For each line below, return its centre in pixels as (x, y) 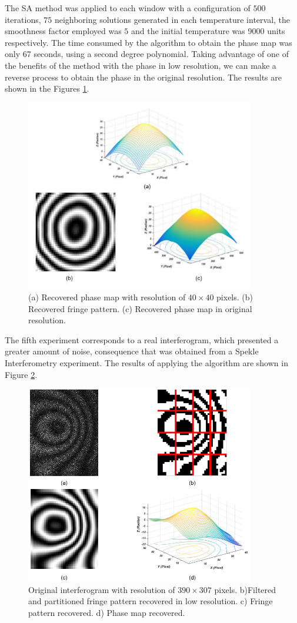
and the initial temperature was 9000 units (208, 31)
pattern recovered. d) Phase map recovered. (107, 612)
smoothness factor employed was (63, 31)
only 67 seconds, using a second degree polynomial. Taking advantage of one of (147, 54)
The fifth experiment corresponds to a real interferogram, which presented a (142, 339)
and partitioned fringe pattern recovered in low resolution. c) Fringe (151, 601)
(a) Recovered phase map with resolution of (107, 297)
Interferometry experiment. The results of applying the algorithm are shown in (146, 362)
